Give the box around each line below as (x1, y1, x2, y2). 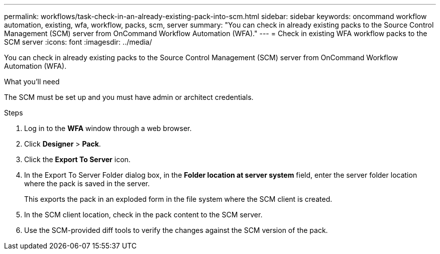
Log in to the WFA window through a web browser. (24, 124, 192, 133)
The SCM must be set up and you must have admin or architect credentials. (4, 93, 254, 101)
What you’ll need (4, 77, 60, 86)
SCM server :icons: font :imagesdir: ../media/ (4, 38, 152, 46)
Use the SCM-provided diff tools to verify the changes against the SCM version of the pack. (24, 226, 328, 234)
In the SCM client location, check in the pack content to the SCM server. (24, 210, 263, 219)
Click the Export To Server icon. (24, 155, 131, 164)
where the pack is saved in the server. (24, 179, 150, 188)
